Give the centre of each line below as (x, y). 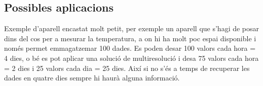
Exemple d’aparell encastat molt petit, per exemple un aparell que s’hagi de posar (132, 28)
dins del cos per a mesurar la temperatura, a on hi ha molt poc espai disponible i (130, 38)
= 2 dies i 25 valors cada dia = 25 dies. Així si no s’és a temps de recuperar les (127, 68)
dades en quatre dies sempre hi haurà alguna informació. (92, 78)
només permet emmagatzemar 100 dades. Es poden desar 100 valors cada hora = (130, 48)
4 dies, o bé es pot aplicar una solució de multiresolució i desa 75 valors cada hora (131, 58)
